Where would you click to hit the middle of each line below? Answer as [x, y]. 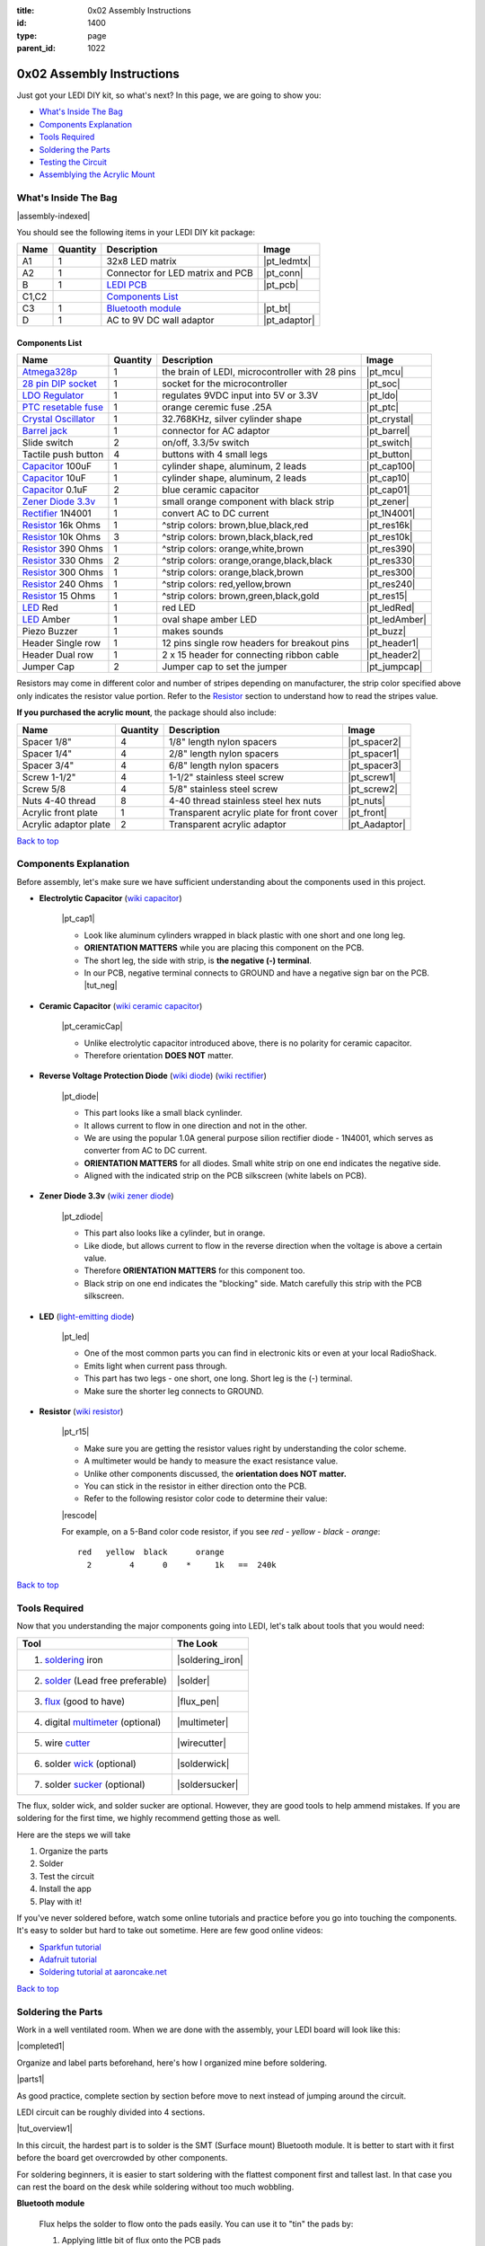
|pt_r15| [75, 1432]
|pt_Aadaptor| [377, 824]
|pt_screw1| [372, 777]
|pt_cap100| [391, 466]
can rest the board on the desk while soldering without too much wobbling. [155, 2187]
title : [26, 10]
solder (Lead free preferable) [106, 1680]
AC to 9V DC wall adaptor [160, 321]
